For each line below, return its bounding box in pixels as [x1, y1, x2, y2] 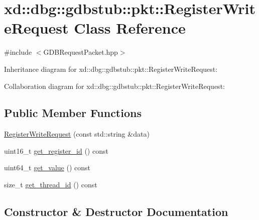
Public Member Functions [4, 105, 142, 121]
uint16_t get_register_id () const [4, 145, 108, 156]
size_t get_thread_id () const [4, 179, 97, 190]
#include [4, 47, 32, 57]
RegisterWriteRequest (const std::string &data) [4, 129, 150, 139]
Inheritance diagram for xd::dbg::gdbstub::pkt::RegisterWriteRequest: [4, 63, 218, 74]
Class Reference [74, 18, 186, 38]
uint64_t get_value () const [4, 162, 90, 173]
